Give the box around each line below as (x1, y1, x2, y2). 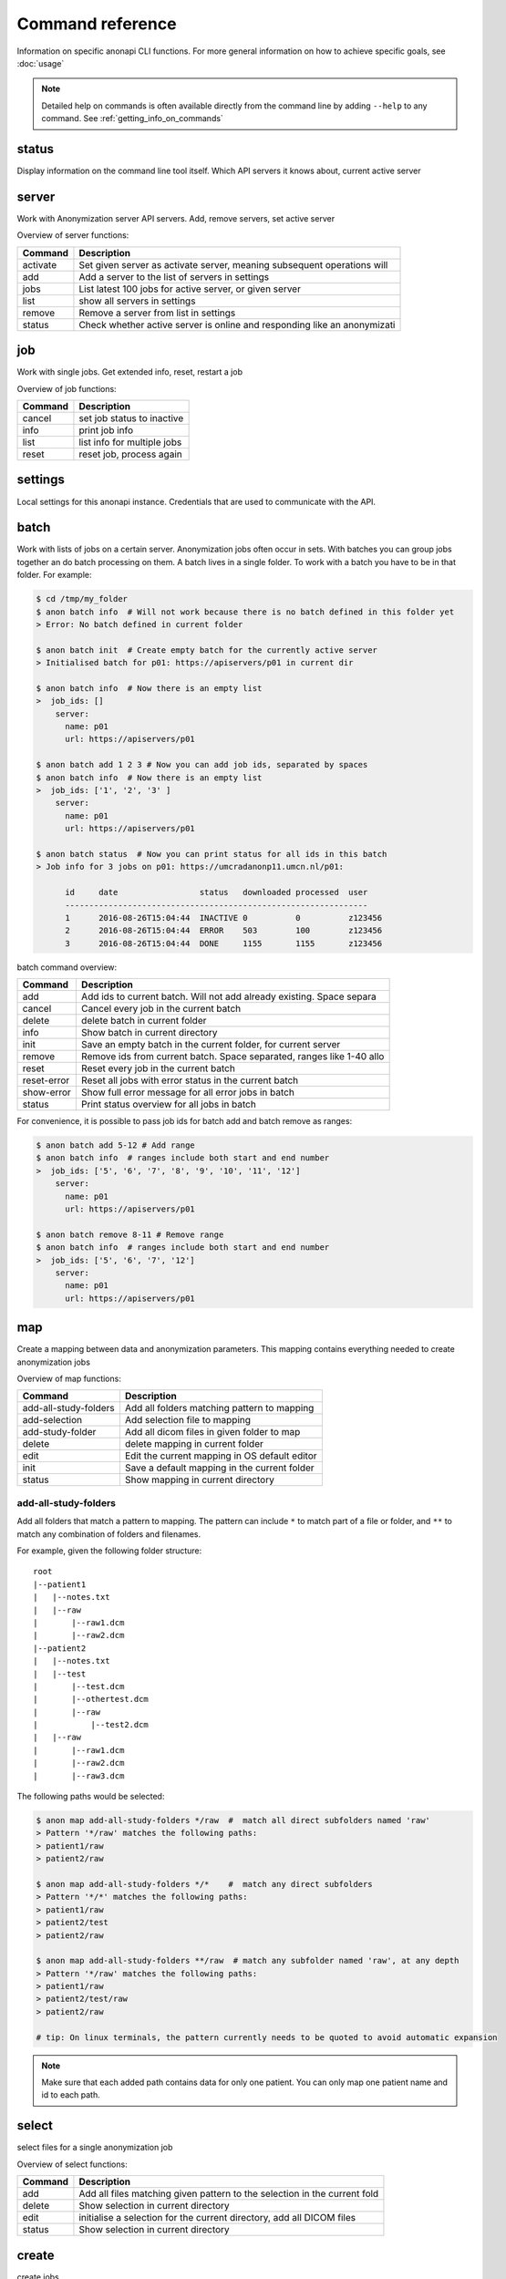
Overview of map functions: (16, 1373, 122, 1385)
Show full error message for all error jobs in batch (80, 1086, 295, 1098)
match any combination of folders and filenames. (16, 1528, 201, 1540)
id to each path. (41, 2089, 100, 2100)
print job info (78, 424, 134, 437)
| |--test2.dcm (33, 1719, 150, 1730)
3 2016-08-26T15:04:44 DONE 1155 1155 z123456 (65, 938, 383, 948)
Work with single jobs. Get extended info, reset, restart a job (16, 366, 243, 377)
